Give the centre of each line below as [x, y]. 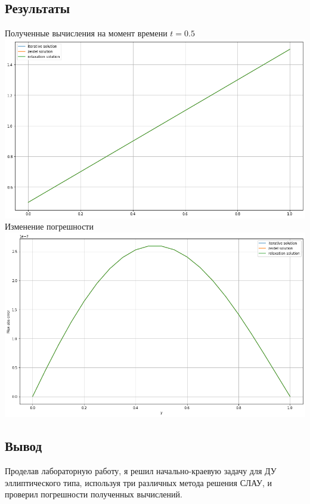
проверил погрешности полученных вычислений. [94, 494]
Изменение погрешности [49, 226]
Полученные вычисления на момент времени [86, 33]
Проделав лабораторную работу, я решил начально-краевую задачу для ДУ [141, 470]
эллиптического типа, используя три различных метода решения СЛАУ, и [139, 482]
